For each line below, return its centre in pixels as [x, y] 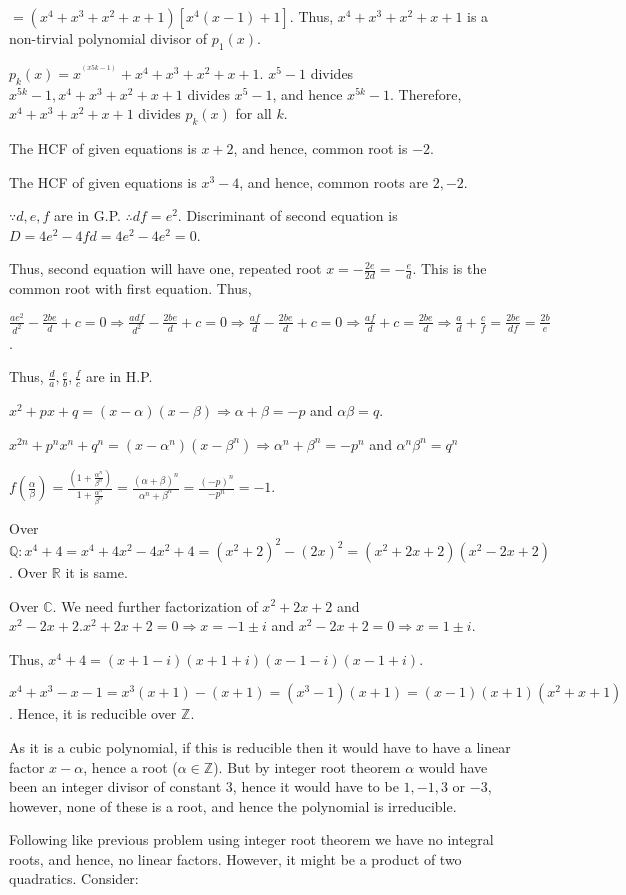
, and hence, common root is [320, 147]
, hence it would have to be [315, 786]
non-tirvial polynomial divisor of [108, 38]
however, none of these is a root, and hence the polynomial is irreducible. [233, 805]
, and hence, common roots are [334, 181]
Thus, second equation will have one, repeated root [165, 268]
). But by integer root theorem [307, 766]
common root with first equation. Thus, [130, 288]
